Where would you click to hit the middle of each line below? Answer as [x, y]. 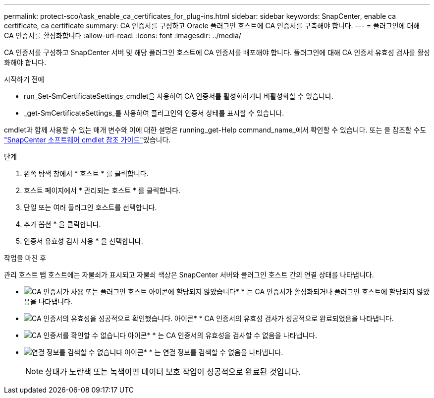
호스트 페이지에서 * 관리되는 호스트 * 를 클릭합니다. [102, 190]
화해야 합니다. [25, 62]
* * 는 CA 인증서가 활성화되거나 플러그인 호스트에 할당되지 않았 [332, 292]
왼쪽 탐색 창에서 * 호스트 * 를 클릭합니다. [86, 173]
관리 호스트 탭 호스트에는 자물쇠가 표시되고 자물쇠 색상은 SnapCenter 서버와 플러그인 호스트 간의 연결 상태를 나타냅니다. [189, 275]
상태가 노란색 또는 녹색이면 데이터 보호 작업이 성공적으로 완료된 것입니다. [173, 372]
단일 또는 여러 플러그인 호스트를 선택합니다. [90, 207]
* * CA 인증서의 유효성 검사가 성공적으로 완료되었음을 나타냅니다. [294, 318]
